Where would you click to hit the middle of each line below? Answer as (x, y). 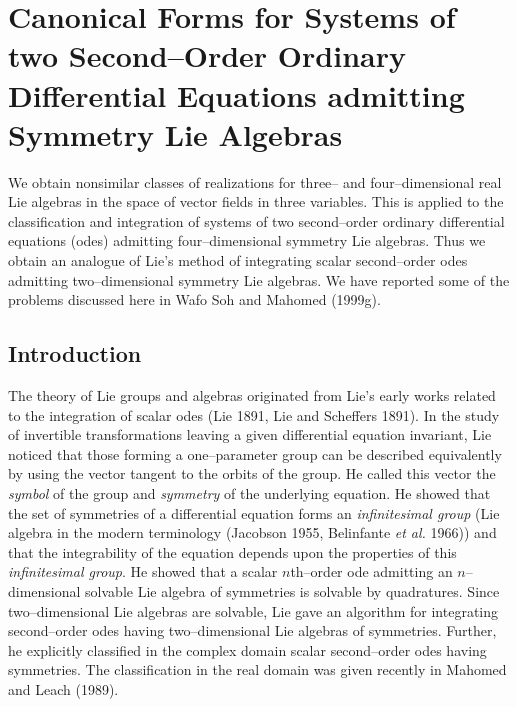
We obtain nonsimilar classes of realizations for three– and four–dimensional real (255, 181)
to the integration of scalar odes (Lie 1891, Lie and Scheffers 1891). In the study (254, 414)
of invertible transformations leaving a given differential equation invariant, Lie (250, 434)
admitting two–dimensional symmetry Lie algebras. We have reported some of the (259, 279)
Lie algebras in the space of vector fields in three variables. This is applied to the (256, 201)
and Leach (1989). (63, 688)
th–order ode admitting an (371, 571)
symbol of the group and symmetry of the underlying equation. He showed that (249, 493)
